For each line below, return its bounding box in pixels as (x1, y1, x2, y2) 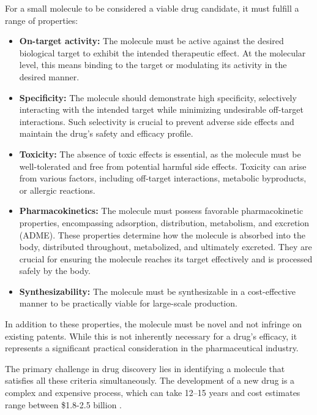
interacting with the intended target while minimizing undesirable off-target (19, 103, 304, 116)
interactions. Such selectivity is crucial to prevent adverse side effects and (19, 115, 294, 128)
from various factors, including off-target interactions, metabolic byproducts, (19, 172, 307, 185)
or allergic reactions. (19, 183, 95, 196)
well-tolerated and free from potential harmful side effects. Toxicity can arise (19, 159, 307, 172)
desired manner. (19, 70, 80, 83)
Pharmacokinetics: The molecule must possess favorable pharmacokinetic (19, 204, 304, 217)
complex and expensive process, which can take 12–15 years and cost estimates (5, 386, 300, 399)
